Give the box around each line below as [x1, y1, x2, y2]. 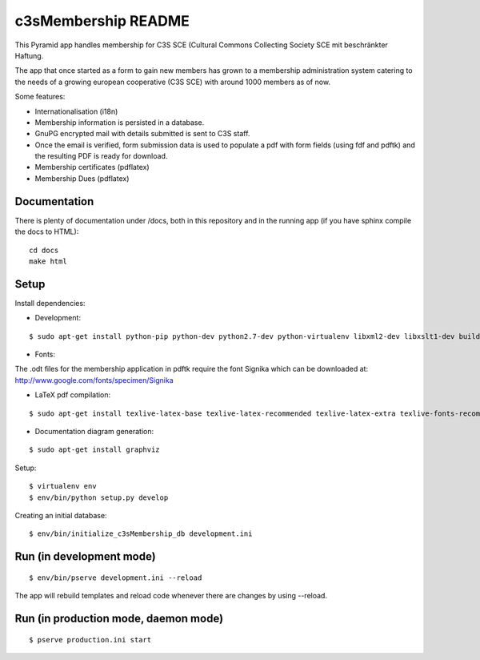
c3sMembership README [14, 12, 190, 30]
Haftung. [14, 50, 44, 60]
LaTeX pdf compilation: [34, 390, 111, 400]
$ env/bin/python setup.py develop [29, 493, 169, 502]
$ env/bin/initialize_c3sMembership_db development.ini [29, 529, 253, 538]
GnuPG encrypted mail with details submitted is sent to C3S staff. [34, 129, 250, 139]
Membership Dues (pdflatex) [34, 173, 130, 183]
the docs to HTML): [14, 227, 79, 236]
